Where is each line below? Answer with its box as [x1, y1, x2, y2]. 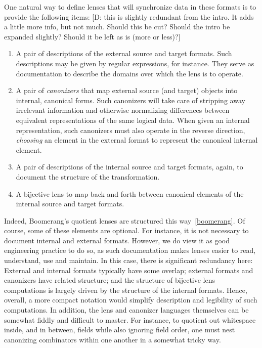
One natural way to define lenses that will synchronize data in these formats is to [4, 2, 256, 12]
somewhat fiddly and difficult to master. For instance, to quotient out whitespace [4, 314, 256, 325]
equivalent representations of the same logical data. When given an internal [16, 114, 250, 125]
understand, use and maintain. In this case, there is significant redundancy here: [4, 255, 253, 266]
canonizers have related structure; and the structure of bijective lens [4, 275, 215, 285]
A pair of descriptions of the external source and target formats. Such [16, 48, 232, 59]
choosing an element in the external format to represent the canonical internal [16, 135, 258, 145]
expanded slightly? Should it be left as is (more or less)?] [4, 31, 181, 41]
